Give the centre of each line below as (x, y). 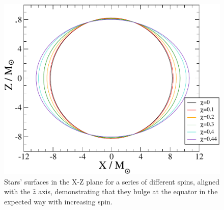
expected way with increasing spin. (58, 201)
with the (17, 191)
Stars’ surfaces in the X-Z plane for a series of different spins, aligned (112, 181)
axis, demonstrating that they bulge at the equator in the (128, 191)
